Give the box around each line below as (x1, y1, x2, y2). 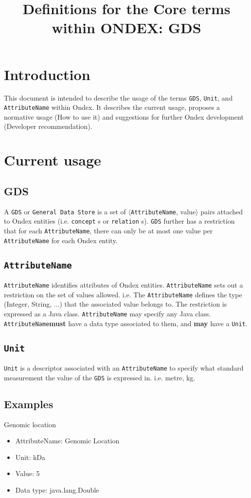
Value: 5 (15, 468, 40, 478)
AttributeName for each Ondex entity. (4, 235, 118, 245)
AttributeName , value (130, 206, 196, 216)
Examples (4, 396, 54, 411)
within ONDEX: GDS (52, 18, 201, 38)
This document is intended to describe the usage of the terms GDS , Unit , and (4, 92, 233, 103)
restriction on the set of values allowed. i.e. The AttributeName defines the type (4, 289, 242, 299)
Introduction (4, 64, 90, 84)
